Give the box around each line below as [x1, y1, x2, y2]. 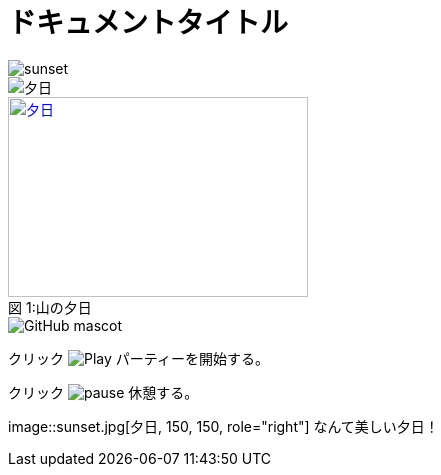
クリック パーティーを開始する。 [8, 349, 269, 367]
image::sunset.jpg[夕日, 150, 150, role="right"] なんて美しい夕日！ [8, 417, 439, 435]
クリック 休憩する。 [8, 383, 199, 401]
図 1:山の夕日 [8, 298, 92, 316]
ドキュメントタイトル [8, 6, 289, 40]
